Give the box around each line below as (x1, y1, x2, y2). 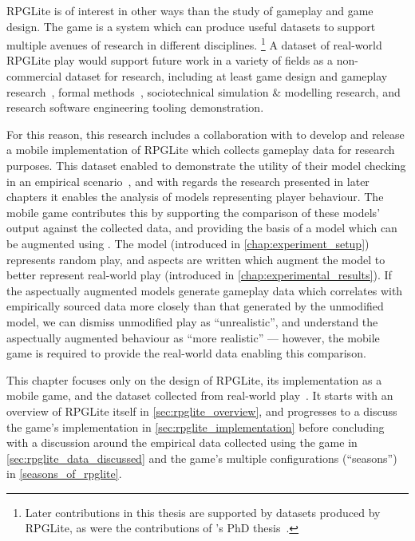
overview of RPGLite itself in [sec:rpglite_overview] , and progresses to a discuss (6, 402, 397, 419)
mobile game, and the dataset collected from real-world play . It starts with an (6, 387, 393, 404)
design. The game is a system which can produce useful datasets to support (6, 18, 376, 34)
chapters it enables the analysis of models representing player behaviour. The (6, 188, 384, 205)
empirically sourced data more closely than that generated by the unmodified (6, 298, 384, 314)
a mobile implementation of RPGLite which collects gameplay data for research (6, 141, 395, 158)
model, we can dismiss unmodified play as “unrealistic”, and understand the (6, 313, 378, 330)
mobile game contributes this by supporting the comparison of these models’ (6, 203, 381, 220)
